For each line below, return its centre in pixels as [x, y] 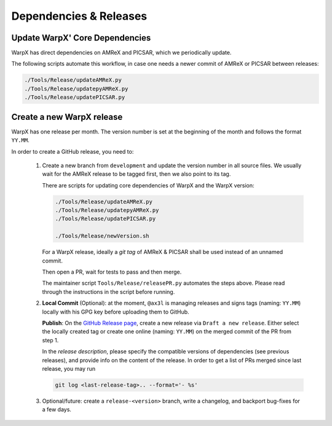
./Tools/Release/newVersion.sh [102, 236]
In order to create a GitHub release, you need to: [73, 151]
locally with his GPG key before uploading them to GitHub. [116, 312]
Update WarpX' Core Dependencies [81, 38]
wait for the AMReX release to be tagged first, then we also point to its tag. [136, 174]
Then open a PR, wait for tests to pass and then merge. [112, 272]
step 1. [50, 340]
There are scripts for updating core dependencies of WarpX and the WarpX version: [148, 185]
